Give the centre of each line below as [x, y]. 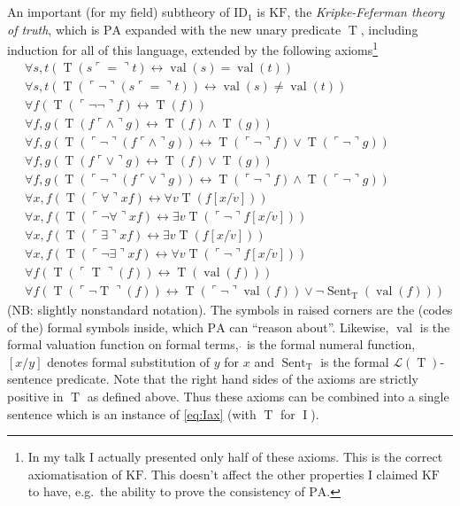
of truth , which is [54, 29]
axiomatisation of [75, 474]
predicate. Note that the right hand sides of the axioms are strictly [237, 379]
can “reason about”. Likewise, [309, 327]
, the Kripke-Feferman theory [366, 12]
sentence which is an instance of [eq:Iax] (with [132, 413]
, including [389, 29]
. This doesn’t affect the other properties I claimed [281, 474]
